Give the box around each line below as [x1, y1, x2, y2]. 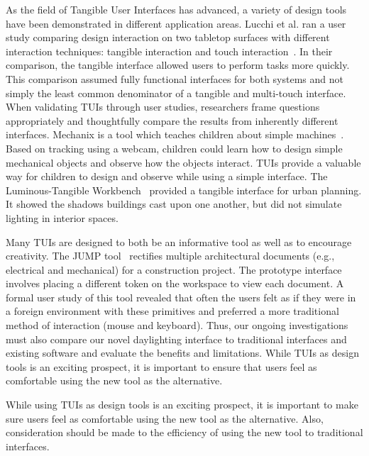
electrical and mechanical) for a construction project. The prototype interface [6, 262, 342, 277]
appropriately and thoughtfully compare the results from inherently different [6, 113, 338, 128]
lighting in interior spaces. [6, 210, 119, 225]
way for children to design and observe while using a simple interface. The [6, 169, 328, 184]
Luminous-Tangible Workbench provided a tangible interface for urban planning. [6, 182, 362, 197]
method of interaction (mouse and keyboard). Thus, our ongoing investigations [6, 318, 348, 333]
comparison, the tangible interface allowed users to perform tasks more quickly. [6, 57, 350, 72]
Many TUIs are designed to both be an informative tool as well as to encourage [6, 234, 352, 249]
